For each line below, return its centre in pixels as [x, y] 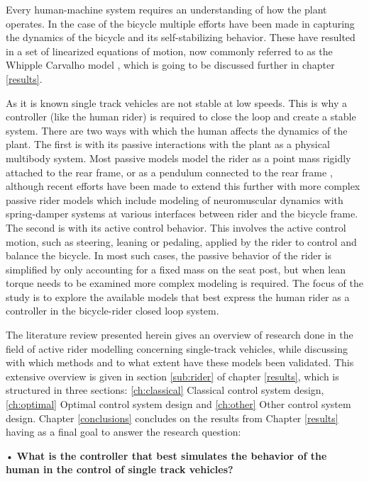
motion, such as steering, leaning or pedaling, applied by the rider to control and [181, 241]
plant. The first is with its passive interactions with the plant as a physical [168, 144]
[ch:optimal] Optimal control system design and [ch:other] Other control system [178, 404]
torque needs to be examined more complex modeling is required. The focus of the [184, 283]
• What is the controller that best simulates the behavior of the [166, 455]
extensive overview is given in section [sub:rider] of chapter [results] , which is [172, 376]
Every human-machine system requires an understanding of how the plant [166, 9]
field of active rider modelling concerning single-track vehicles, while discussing [177, 348]
